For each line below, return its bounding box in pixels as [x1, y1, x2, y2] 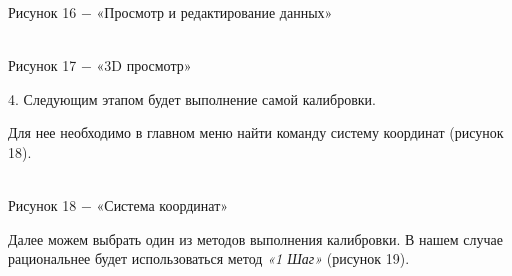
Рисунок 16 [8, 2, 77, 22]
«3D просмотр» [96, 55, 192, 76]
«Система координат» [96, 195, 229, 216]
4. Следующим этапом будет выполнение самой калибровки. [8, 88, 376, 109]
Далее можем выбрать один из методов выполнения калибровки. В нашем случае [8, 228, 503, 249]
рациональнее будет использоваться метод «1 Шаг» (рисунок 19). [8, 248, 410, 269]
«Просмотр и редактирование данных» [96, 2, 333, 22]
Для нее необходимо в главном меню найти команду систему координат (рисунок [8, 122, 504, 143]
